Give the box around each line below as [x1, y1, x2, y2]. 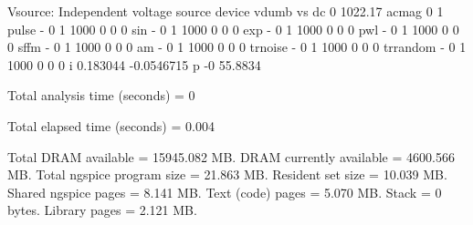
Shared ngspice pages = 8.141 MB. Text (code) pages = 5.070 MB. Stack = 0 [7, 182, 442, 201]
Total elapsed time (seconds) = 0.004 [7, 116, 215, 135]
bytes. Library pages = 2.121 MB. [7, 200, 197, 220]
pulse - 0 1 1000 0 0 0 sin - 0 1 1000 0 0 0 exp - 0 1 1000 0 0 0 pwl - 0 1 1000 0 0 [7, 19, 459, 38]
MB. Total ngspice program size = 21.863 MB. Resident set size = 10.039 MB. [7, 165, 447, 184]
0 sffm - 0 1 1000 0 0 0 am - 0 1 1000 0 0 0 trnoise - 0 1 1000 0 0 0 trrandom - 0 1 [7, 37, 467, 56]
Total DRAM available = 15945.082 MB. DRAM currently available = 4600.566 [7, 147, 455, 166]
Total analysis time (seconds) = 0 [7, 86, 195, 105]
